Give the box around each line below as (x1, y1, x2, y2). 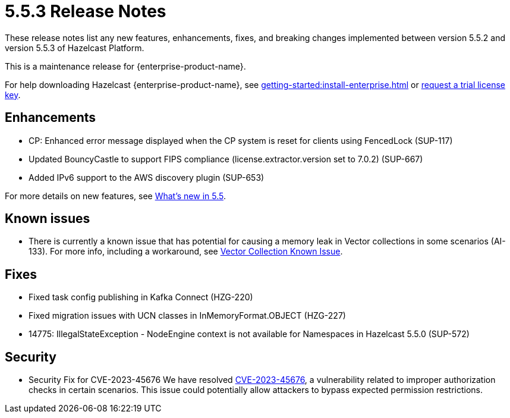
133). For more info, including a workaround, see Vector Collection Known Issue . (29, 246, 343, 257)
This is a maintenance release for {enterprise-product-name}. (5, 61, 246, 71)
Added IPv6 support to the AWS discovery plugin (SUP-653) (29, 172, 265, 183)
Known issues (5, 211, 90, 227)
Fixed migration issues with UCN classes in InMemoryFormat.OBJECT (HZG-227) (29, 310, 346, 321)
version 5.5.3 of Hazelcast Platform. (5, 42, 144, 53)
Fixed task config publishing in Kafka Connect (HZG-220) (29, 292, 253, 303)
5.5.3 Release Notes (5, 1, 166, 21)
